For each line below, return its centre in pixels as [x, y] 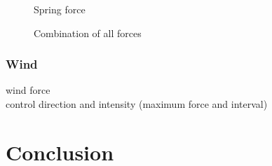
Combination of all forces [88, 33]
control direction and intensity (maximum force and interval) [137, 104]
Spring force [60, 9]
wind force [28, 90]
